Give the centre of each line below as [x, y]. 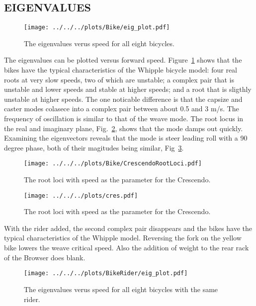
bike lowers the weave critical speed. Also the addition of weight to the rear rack [127, 248]
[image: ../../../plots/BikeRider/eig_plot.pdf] [106, 273]
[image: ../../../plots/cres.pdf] [81, 195]
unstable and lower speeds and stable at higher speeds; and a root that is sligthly [128, 89]
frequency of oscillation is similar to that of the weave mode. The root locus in [124, 118]
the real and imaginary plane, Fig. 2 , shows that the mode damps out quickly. [124, 128]
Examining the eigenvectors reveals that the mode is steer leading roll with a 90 [126, 138]
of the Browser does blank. [45, 257]
